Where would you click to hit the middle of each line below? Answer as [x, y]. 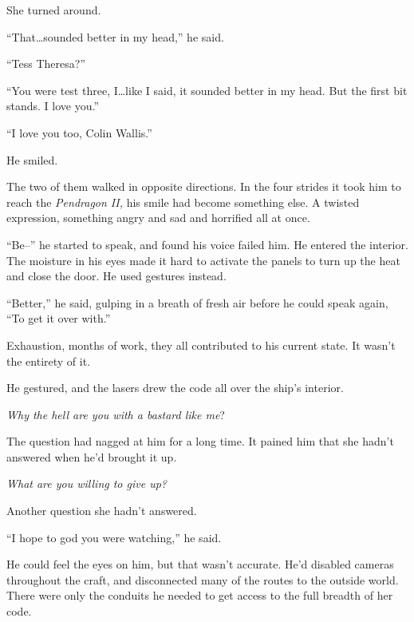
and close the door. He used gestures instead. [116, 276]
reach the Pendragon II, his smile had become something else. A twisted [183, 202]
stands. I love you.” [53, 106]
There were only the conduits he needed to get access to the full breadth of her [200, 595]
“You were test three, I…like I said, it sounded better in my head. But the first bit [207, 90]
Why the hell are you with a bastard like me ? [116, 414]
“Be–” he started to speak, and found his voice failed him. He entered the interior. [207, 244]
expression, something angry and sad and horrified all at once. [158, 218]
